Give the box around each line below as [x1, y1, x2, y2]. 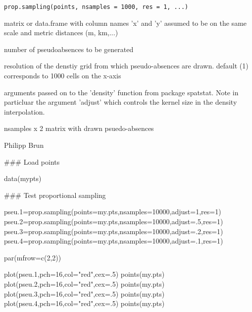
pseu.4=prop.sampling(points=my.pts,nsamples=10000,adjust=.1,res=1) [4, 236, 223, 246]
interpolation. [4, 106, 45, 117]
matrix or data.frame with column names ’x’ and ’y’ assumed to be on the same [4, 17, 247, 28]
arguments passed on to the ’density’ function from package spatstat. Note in [4, 87, 239, 97]
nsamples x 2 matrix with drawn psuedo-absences [4, 123, 154, 133]
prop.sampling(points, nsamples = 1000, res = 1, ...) [4, 3, 189, 10]
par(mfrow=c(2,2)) [4, 252, 61, 262]
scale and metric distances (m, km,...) [4, 27, 118, 38]
